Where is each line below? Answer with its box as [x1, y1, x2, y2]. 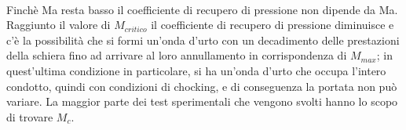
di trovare [6, 108, 53, 125]
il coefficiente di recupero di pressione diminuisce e [151, 16, 394, 33]
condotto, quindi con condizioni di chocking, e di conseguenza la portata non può [6, 78, 397, 94]
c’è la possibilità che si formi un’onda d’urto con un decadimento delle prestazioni [6, 31, 400, 48]
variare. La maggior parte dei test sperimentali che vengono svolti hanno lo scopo [6, 93, 398, 110]
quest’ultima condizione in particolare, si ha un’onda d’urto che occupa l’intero [6, 62, 386, 78]
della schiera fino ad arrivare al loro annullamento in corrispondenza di [6, 47, 347, 63]
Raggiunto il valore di [6, 16, 111, 33]
